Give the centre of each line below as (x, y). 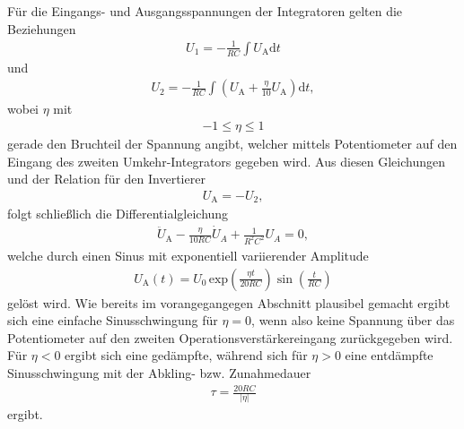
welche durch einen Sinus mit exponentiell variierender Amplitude (188, 255)
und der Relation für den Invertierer (106, 179)
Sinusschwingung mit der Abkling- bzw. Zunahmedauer (159, 372)
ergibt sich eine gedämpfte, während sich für (186, 355)
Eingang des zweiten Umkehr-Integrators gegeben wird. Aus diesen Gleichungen (227, 161)
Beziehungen (42, 28)
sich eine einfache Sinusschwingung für (113, 320)
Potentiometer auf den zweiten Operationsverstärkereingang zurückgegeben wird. (230, 337)
